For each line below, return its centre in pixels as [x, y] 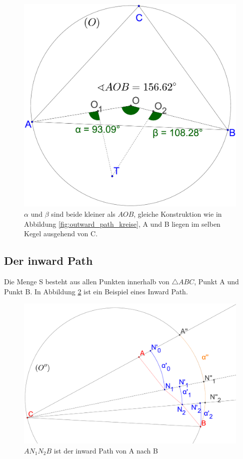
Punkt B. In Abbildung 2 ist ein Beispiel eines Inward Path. [96, 291]
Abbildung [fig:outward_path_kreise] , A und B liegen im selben [122, 223]
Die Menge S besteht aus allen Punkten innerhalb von [87, 281]
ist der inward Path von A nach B [106, 451]
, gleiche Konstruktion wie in [178, 213]
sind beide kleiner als [83, 213]
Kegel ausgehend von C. [61, 234]
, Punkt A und [216, 281]
